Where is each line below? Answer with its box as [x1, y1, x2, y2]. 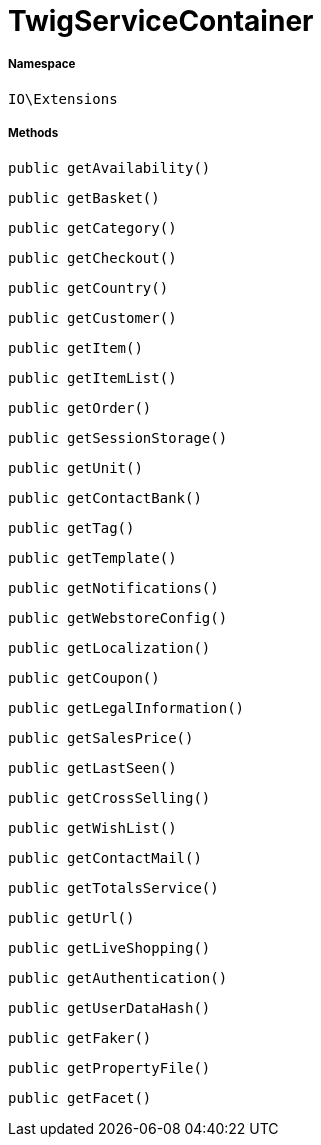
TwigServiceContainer [8, 4, 314, 38]
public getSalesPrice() [8, 729, 194, 746]
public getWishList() [8, 819, 177, 836]
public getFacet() [8, 1089, 152, 1106]
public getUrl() [8, 909, 135, 926]
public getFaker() [8, 1029, 152, 1046]
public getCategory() [8, 219, 177, 236]
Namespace [8, 57, 76, 72]
